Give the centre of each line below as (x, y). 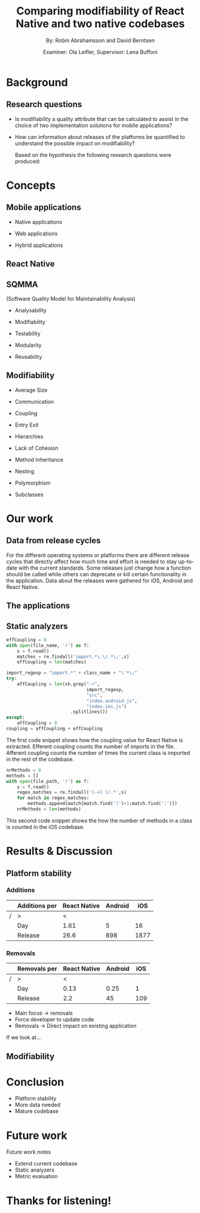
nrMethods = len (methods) (49, 809)
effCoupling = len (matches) (52, 662)
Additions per (37, 906)
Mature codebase (36, 1111)
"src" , (94, 695)
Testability (27, 333)
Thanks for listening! (59, 1201)
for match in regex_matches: (53, 798)
